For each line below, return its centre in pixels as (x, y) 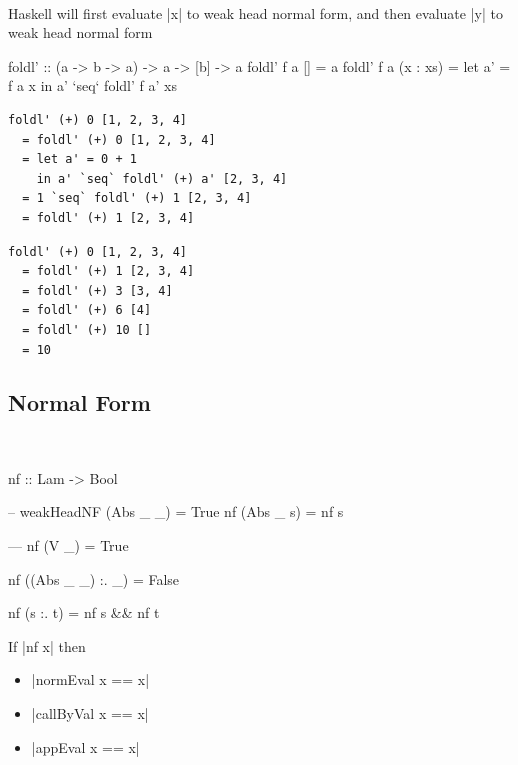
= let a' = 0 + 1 (79, 159)
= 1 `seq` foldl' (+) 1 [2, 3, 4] (137, 198)
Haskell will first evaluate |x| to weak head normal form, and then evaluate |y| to (255, 12)
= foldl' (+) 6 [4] (87, 310)
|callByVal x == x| (90, 713)
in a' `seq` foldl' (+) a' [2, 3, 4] (162, 178)
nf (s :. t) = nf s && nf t (84, 612)
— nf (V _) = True (68, 545)
